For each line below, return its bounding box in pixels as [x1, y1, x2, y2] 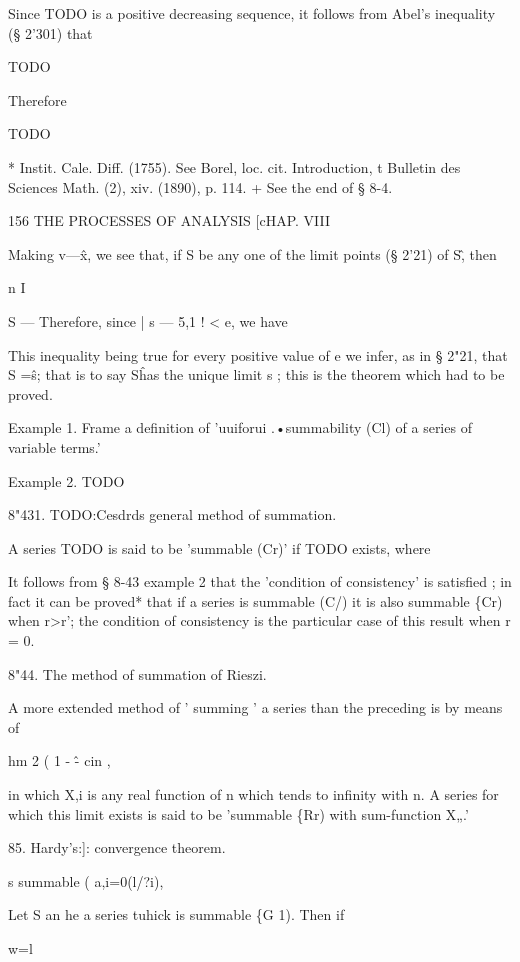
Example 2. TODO [8, 470, 125, 491]
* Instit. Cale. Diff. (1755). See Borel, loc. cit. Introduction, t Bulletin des [8, 156, 461, 177]
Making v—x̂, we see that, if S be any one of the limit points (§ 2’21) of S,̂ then [8, 243, 497, 264]
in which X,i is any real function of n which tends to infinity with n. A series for [8, 784, 499, 805]
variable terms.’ [8, 436, 101, 457]
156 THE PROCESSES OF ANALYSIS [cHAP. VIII [8, 210, 331, 231]
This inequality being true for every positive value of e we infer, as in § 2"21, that [8, 344, 508, 365]
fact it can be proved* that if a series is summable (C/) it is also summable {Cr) [8, 590, 503, 611]
